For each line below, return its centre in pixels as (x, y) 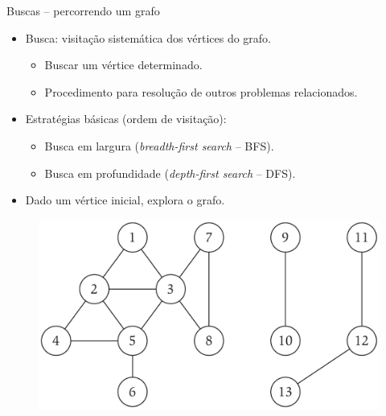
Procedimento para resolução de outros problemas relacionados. (201, 91)
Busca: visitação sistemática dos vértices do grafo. (148, 37)
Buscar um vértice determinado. (123, 65)
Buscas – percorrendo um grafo (83, 10)
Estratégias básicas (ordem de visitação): (126, 119)
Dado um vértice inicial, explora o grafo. (125, 200)
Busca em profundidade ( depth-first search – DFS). (170, 173)
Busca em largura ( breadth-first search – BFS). (159, 145)
